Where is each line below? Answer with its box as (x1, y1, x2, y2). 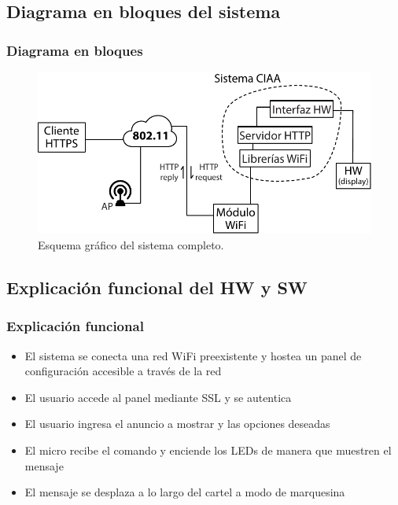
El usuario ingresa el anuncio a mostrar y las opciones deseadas (24, 415, 330, 432)
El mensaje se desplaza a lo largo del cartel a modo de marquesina (24, 484, 345, 500)
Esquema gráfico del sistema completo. (38, 237, 224, 253)
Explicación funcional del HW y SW (6, 275, 308, 299)
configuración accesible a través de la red (24, 363, 222, 379)
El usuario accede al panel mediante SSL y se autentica (24, 389, 292, 405)
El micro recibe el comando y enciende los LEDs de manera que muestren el (24, 441, 392, 458)
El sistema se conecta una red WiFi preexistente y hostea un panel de (24, 347, 362, 363)
